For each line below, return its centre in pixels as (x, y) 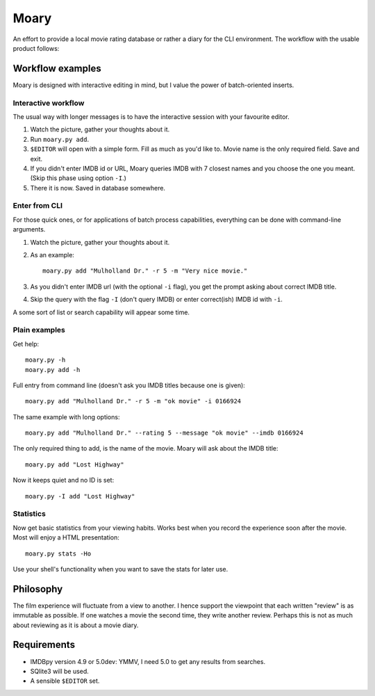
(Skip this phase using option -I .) (78, 178)
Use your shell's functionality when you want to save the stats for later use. (120, 569)
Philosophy (38, 589)
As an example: (52, 255)
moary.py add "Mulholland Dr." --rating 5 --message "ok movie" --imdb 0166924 (164, 433)
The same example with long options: (66, 416)
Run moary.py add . (60, 139)
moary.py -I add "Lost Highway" (80, 496)
